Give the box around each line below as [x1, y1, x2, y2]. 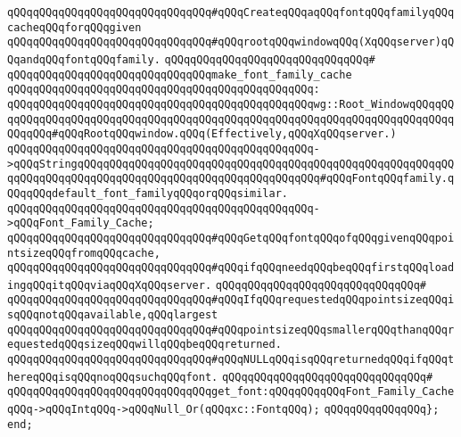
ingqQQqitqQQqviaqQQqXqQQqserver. [7, 278, 212, 292]
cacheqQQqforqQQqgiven [7, 21, 142, 34]
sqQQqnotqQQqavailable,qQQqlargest [7, 309, 218, 322]
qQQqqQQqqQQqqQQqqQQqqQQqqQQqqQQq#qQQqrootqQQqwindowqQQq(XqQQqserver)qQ [7, 36, 455, 49]
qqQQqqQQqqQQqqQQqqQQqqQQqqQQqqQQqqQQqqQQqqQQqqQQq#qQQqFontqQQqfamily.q [7, 172, 455, 186]
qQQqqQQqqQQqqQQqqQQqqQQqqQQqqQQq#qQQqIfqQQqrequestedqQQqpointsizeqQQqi [7, 293, 455, 307]
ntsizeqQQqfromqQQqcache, [7, 246, 161, 260]
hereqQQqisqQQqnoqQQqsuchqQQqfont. [7, 370, 218, 383]
